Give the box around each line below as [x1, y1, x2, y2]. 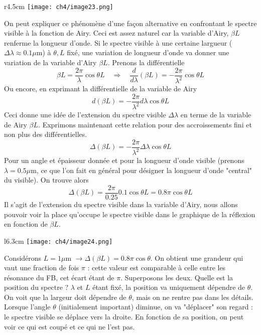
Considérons [4, 252, 42, 263]
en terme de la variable [180, 109, 251, 120]
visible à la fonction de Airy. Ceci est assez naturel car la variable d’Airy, [4, 28, 229, 38]
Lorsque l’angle [4, 301, 51, 312]
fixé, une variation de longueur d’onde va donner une [67, 47, 229, 58]
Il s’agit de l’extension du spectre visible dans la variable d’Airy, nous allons [4, 199, 238, 210]
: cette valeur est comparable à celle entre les [87, 262, 226, 273]
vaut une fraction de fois [4, 262, 79, 273]
